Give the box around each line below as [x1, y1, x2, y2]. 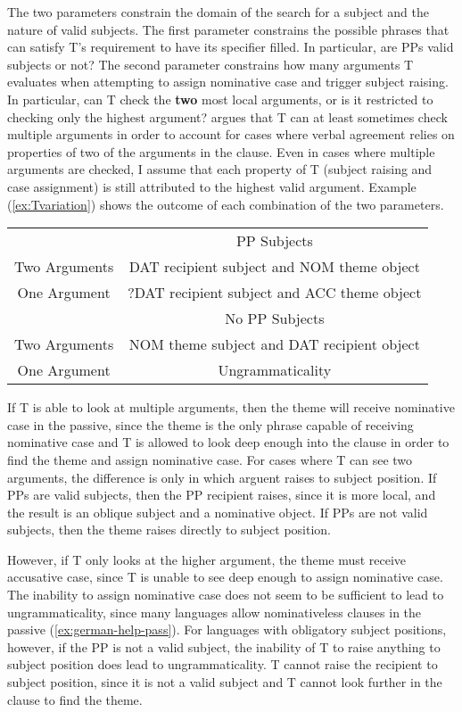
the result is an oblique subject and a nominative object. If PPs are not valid [7, 502, 428, 521]
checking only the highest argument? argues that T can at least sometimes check [7, 107, 448, 126]
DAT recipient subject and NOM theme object [128, 256, 420, 277]
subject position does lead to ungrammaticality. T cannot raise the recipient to [7, 655, 438, 674]
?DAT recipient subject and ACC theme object [128, 282, 422, 303]
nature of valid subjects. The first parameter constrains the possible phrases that [7, 20, 450, 38]
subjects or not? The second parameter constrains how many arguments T [7, 54, 414, 73]
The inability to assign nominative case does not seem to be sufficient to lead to [7, 585, 444, 604]
